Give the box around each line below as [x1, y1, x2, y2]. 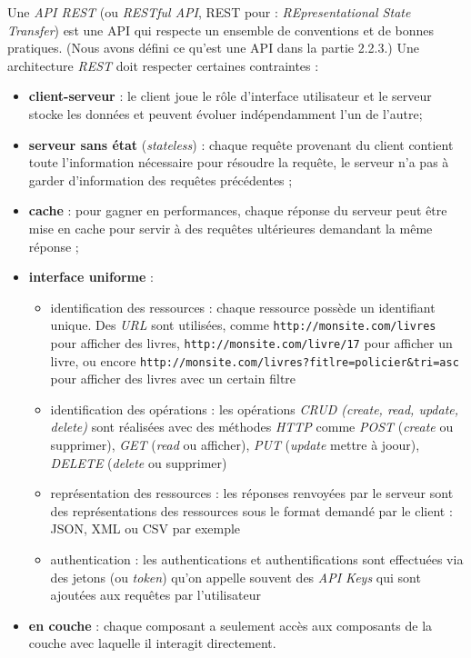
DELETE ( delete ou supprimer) [50, 453, 227, 472]
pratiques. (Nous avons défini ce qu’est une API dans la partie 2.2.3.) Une [7, 38, 419, 57]
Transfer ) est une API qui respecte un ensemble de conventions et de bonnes [7, 20, 434, 39]
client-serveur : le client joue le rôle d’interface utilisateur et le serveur [28, 86, 432, 105]
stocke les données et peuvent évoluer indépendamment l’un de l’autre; [28, 104, 423, 123]
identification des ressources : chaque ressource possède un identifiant [50, 297, 436, 316]
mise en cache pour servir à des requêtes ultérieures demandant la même [28, 218, 433, 237]
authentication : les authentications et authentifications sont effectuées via [50, 550, 464, 569]
